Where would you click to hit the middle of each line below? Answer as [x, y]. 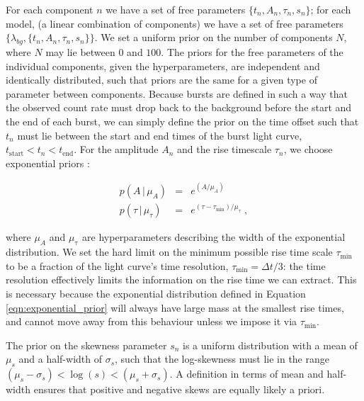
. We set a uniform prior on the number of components [214, 37]
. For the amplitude [116, 149]
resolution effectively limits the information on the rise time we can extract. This [181, 279]
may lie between [80, 51]
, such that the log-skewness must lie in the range [222, 359]
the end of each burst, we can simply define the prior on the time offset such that [182, 121]
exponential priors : [48, 163]
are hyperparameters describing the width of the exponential [214, 237]
